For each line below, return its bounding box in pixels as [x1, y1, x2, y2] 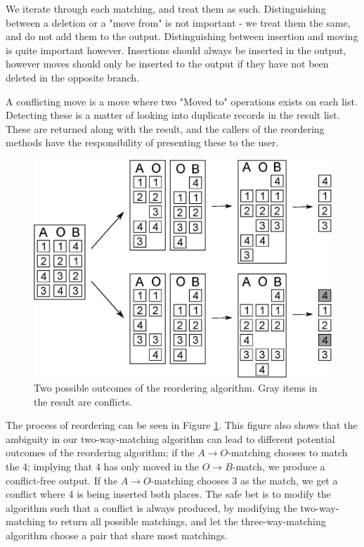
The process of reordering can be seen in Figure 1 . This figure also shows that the [6, 418, 358, 432]
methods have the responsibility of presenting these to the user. [6, 135, 279, 150]
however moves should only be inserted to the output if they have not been [6, 56, 329, 71]
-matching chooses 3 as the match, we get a [150, 472, 338, 487]
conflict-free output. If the [6, 472, 118, 487]
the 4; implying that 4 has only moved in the [6, 459, 200, 474]
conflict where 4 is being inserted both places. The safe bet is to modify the [6, 487, 331, 501]
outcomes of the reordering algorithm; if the [6, 445, 195, 460]
